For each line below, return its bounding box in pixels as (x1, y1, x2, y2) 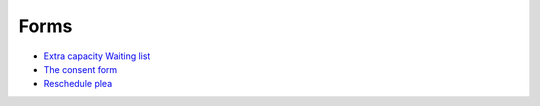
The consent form (43, 63, 118, 75)
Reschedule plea (43, 78, 113, 90)
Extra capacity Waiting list (43, 50, 151, 62)
